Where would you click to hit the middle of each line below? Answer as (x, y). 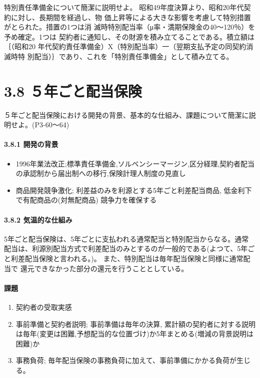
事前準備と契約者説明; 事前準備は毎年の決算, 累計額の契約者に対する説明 (135, 324)
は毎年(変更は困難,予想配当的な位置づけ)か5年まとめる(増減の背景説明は (135, 334)
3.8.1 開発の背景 (31, 144)
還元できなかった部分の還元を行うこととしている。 (104, 268)
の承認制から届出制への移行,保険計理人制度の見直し (101, 173)
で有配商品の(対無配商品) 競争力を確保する (86, 200)
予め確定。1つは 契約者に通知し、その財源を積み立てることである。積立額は (129, 36)
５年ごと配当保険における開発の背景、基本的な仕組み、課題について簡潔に (126, 115)
